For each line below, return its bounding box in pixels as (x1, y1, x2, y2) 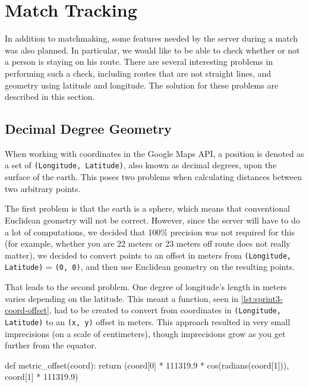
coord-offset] (5, 304, 49, 316)
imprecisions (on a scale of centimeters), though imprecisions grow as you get (5, 327, 286, 339)
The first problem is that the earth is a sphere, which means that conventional (5, 202, 291, 215)
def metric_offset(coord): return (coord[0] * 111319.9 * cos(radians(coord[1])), (5, 358, 289, 371)
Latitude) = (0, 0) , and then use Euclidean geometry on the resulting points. (5, 260, 295, 273)
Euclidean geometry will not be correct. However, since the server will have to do (5, 213, 300, 226)
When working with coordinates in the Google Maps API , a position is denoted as (5, 147, 304, 159)
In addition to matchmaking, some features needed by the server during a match (5, 32, 298, 45)
